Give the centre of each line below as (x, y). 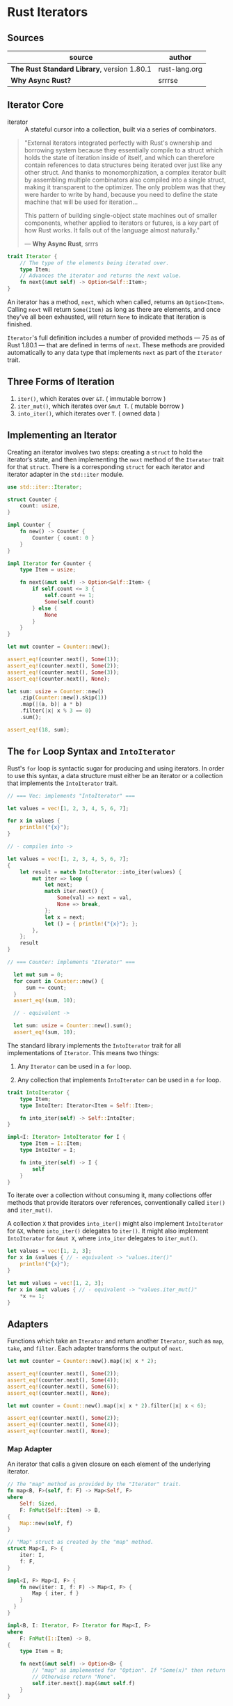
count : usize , (40, 506)
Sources (26, 38)
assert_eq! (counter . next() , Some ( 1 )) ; (63, 660)
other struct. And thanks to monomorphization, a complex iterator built (125, 172)
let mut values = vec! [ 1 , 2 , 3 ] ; (56, 1283)
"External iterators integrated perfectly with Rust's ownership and (118, 143)
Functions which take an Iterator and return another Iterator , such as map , (115, 1341)
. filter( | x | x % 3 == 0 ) (56, 711)
